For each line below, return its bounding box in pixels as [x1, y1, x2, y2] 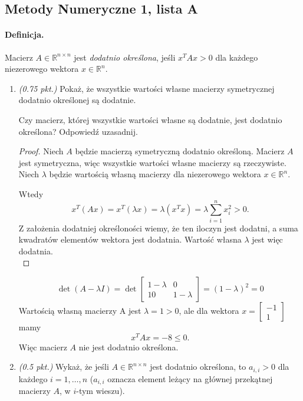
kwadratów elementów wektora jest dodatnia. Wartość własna [18, 233, 242, 246]
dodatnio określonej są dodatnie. [18, 94, 136, 106]
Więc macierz [18, 340, 67, 353]
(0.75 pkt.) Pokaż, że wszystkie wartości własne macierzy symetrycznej [18, 82, 275, 94]
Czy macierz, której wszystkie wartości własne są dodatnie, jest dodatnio [18, 113, 282, 125]
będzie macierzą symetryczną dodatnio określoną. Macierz [75, 145, 285, 157]
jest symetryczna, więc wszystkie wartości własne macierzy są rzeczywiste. [18, 156, 286, 168]
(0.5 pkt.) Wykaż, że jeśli [18, 360, 109, 373]
